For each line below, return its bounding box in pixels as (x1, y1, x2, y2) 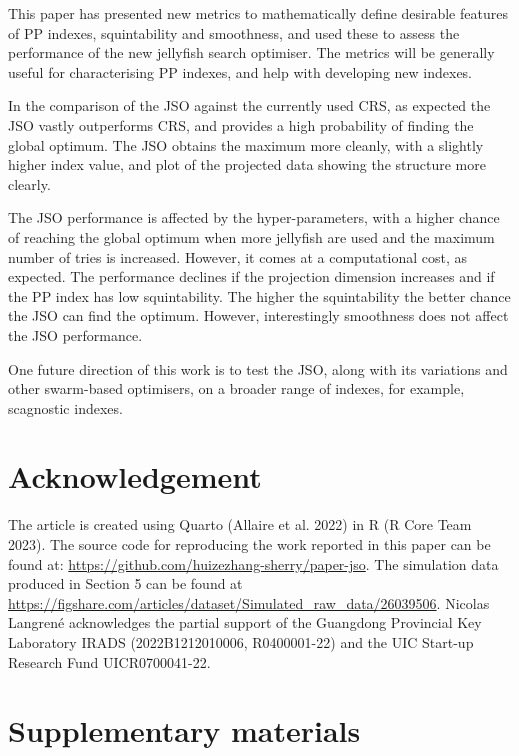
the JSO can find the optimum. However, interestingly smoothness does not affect (8, 305, 509, 326)
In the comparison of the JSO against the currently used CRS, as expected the (8, 95, 491, 116)
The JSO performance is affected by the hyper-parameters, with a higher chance (8, 207, 500, 228)
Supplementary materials (8, 710, 361, 751)
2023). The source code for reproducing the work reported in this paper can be (8, 534, 491, 554)
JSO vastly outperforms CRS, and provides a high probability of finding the (8, 114, 474, 135)
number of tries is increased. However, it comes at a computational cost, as (8, 246, 468, 267)
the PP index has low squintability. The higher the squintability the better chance (8, 285, 511, 306)
